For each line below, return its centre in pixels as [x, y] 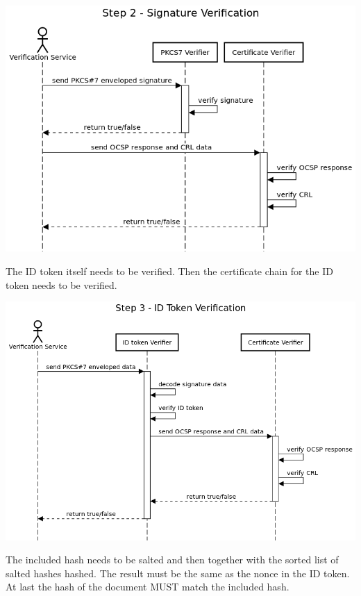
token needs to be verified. [61, 284]
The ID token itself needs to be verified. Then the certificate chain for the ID [169, 271]
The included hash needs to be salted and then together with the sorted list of [172, 560]
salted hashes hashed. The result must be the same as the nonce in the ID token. [178, 573]
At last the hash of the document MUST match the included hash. [148, 587]
